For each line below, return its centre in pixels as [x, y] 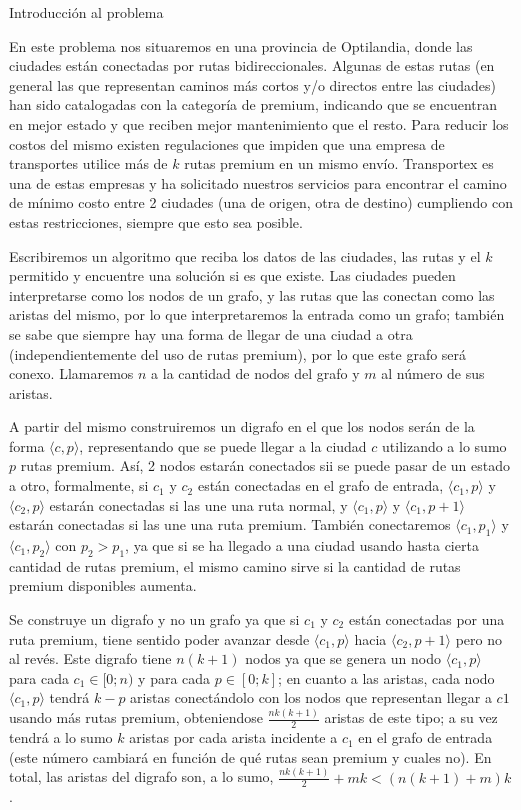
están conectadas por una [426, 619]
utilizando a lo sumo [444, 445]
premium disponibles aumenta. [103, 585]
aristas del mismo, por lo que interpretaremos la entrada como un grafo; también [257, 314]
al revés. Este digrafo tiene [90, 658]
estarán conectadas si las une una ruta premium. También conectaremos [230, 524]
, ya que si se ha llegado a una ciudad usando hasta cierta [302, 545]
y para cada [174, 677]
